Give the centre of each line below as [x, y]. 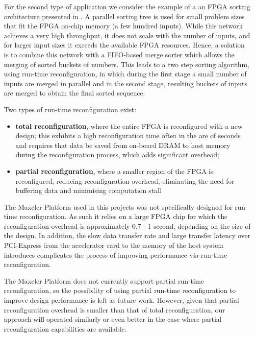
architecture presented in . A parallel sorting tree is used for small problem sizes [124, 16]
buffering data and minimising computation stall [88, 190]
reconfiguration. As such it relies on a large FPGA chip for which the [123, 216]
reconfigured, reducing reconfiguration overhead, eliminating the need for [125, 181]
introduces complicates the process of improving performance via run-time [115, 254]
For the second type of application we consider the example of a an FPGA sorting [127, 6]
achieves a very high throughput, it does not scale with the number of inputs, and [127, 35]
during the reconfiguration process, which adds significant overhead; [117, 155]
